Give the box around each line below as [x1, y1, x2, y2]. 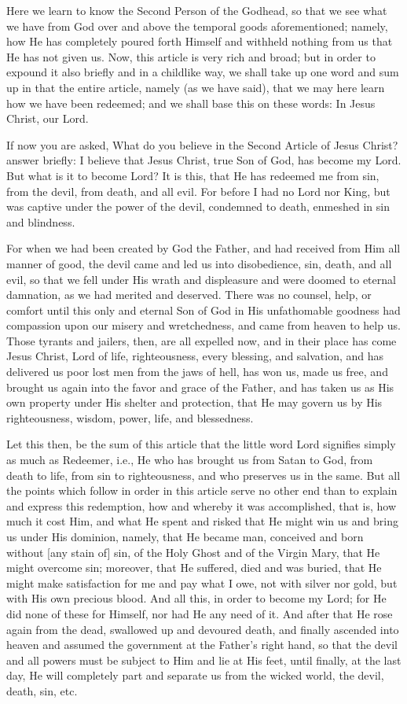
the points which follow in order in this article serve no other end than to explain [6, 482, 398, 499]
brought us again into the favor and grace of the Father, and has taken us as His [6, 378, 394, 395]
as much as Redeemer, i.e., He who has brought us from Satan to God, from [6, 452, 373, 468]
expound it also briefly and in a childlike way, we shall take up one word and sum [6, 64, 399, 80]
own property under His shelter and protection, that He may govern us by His [6, 394, 383, 411]
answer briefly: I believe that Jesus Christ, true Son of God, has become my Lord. [6, 152, 401, 168]
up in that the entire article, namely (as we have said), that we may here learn [6, 79, 385, 95]
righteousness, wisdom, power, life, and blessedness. [6, 409, 254, 426]
